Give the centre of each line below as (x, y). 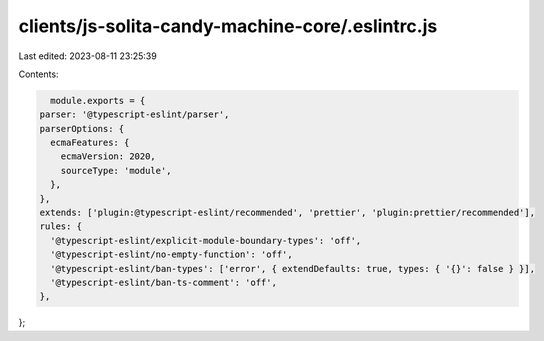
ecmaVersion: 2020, (108, 156)
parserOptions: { (82, 128)
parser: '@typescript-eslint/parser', (134, 114)
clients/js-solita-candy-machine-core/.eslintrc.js (228, 26)
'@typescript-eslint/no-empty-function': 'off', (172, 254)
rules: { (61, 226)
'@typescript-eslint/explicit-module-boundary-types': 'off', (206, 240)
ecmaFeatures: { (90, 143)
